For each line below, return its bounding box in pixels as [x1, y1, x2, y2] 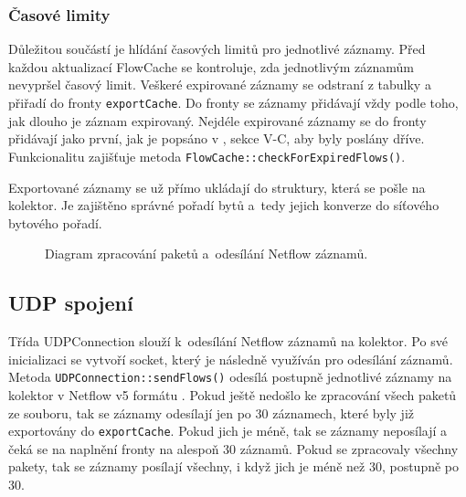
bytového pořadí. [8, 213, 102, 232]
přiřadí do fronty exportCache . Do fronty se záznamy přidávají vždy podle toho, [8, 93, 459, 111]
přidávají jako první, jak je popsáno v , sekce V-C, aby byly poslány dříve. [8, 129, 425, 148]
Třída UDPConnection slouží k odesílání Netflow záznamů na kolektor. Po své [8, 332, 448, 351]
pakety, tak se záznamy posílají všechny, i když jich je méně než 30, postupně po [8, 457, 460, 476]
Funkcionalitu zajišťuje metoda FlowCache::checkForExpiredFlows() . [8, 146, 406, 165]
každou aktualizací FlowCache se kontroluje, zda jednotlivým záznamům [8, 57, 415, 76]
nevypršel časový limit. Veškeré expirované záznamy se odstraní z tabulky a [8, 75, 431, 94]
